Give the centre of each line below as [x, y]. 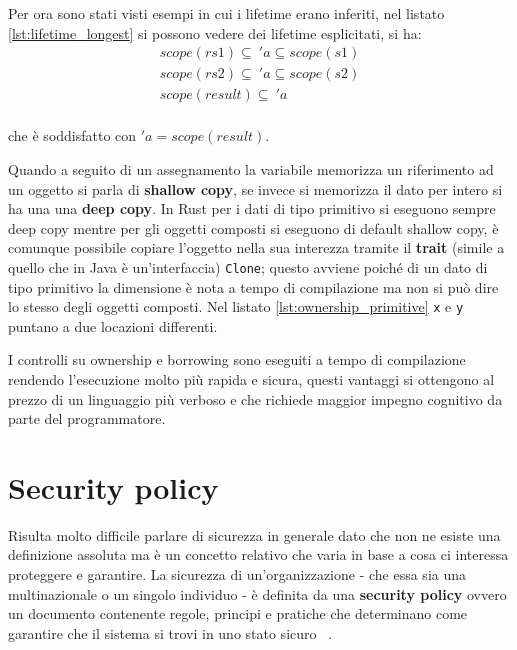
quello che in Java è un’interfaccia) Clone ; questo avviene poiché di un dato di [248, 266]
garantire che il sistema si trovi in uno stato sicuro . [170, 632]
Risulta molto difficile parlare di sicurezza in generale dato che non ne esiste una [254, 534]
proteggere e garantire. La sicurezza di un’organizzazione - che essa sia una [237, 574]
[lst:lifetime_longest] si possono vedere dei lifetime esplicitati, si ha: [215, 32]
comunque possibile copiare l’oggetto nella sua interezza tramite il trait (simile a [256, 247]
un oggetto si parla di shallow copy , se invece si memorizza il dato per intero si [255, 188]
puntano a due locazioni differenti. [113, 325]
